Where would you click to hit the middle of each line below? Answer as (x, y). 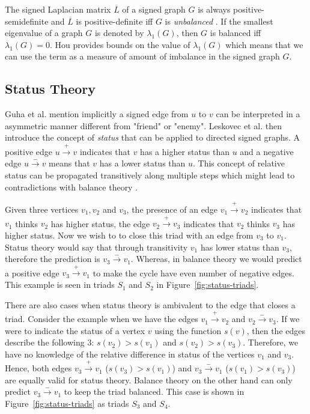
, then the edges (276, 330)
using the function (188, 330)
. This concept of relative (239, 163)
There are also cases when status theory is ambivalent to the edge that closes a (150, 304)
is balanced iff (236, 33)
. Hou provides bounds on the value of (120, 44)
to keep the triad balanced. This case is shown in (154, 391)
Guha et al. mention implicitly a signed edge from (97, 114)
